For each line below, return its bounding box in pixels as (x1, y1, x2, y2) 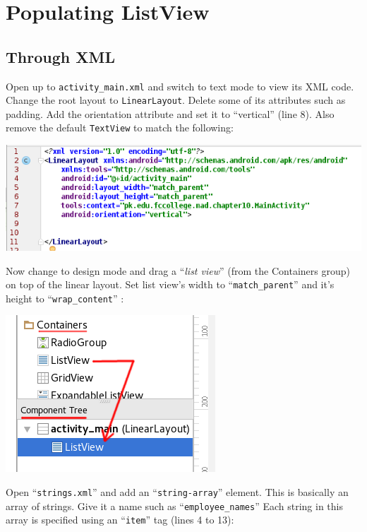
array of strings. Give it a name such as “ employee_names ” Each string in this (6, 498, 343, 513)
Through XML (6, 45, 115, 67)
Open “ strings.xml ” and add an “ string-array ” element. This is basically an (6, 485, 349, 500)
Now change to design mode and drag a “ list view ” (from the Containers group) (6, 263, 350, 278)
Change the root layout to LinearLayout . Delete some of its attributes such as (6, 93, 346, 107)
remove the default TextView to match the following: (6, 120, 234, 135)
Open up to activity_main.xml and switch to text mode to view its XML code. (6, 78, 354, 93)
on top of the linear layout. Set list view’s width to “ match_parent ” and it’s (6, 277, 335, 292)
